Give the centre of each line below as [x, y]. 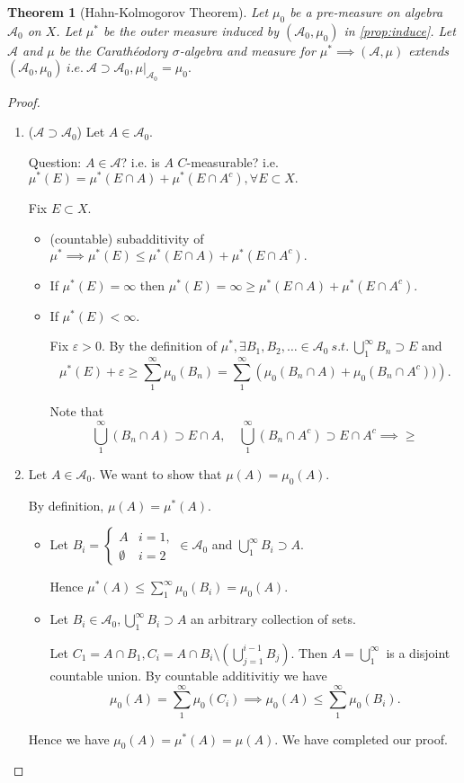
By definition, [66, 505]
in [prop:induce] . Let [400, 30]
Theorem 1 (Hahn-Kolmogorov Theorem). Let [138, 12]
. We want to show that [157, 473]
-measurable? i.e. [232, 161]
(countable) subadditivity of [127, 239]
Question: [55, 161]
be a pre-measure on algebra [366, 12]
